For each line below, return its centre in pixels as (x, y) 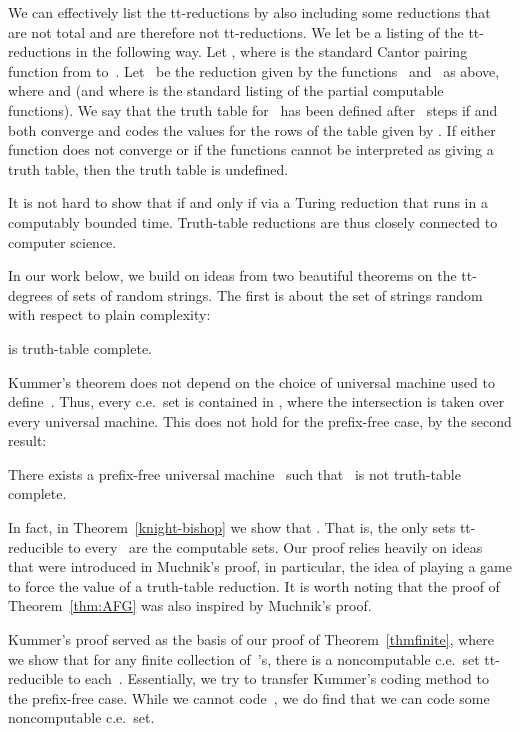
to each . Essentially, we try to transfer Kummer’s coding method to (278, 678)
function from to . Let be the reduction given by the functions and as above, (254, 70)
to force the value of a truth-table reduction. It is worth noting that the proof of (254, 585)
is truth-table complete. (80, 347)
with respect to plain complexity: (109, 314)
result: (27, 440)
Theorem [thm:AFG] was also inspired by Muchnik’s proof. (190, 605)
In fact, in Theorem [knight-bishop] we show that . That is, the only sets (232, 527)
